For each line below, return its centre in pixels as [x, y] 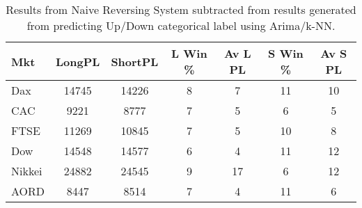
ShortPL [135, 61]
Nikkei [27, 171]
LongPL [78, 61]
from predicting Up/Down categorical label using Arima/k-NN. [181, 25]
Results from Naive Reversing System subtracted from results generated [181, 9]
